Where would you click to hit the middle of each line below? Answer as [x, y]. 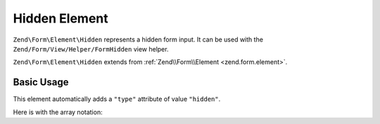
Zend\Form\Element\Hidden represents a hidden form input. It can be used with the [138, 39]
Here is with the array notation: [58, 112]
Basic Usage [41, 82]
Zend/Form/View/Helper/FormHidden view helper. [91, 49]
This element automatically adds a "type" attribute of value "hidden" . [117, 99]
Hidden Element [61, 18]
